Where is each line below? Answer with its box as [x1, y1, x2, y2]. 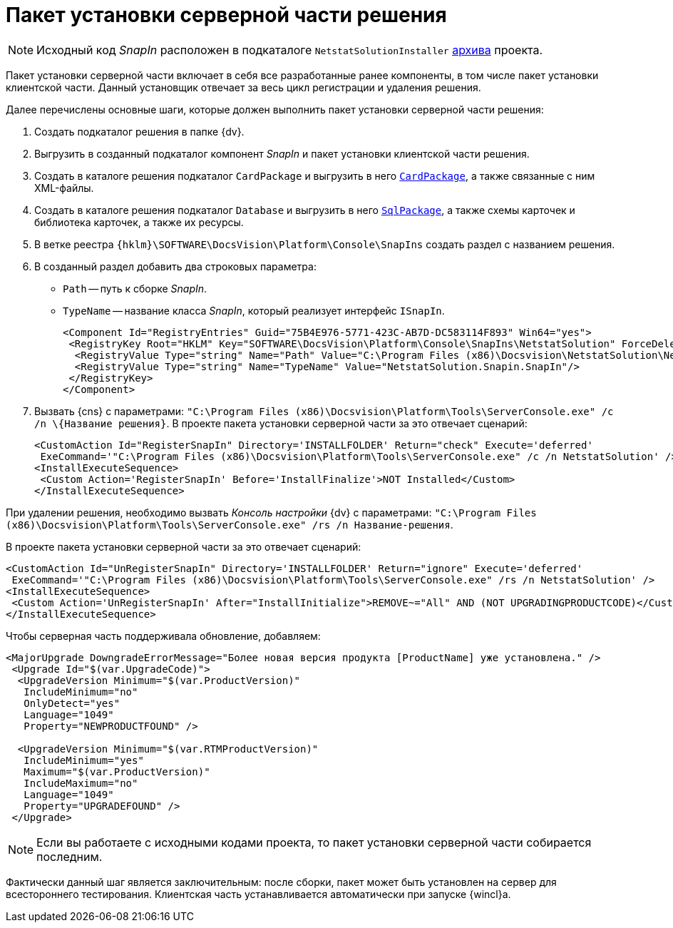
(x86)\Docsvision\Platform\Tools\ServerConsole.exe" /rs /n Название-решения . [6, 518, 453, 531]
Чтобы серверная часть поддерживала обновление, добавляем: [6, 629, 321, 642]
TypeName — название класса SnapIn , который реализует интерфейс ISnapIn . [63, 304, 445, 317]
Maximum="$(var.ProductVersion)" [24, 765, 210, 777]
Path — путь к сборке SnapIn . [63, 282, 207, 295]
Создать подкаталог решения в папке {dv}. [34, 125, 245, 138]
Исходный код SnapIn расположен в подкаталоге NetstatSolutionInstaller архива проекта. [36, 42, 543, 57]
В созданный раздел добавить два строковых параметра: [34, 260, 317, 272]
